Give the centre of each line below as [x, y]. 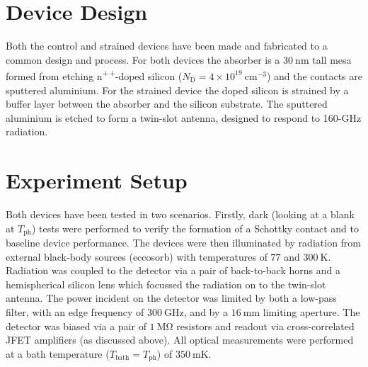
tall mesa [332, 59]
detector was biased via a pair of [76, 326]
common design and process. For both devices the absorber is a [143, 59]
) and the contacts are [314, 75]
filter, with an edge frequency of [75, 312]
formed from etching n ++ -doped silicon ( [94, 75]
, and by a [206, 312]
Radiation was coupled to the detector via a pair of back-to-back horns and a [173, 270]
